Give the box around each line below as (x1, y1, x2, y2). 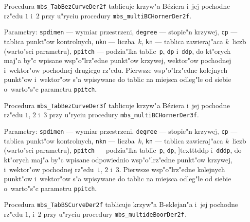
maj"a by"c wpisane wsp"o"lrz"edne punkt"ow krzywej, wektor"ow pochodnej (4, 55, 232, 65)
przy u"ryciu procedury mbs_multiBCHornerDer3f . (49, 110, 199, 120)
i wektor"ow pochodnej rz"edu (4, 164, 94, 174)
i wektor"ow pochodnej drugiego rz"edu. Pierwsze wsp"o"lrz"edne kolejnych (4, 64, 228, 75)
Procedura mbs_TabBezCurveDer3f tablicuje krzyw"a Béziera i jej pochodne (4, 100, 230, 110)
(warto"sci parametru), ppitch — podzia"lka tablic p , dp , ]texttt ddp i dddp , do (4, 145, 242, 155)
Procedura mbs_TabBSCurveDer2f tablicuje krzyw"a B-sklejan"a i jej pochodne (4, 199, 238, 209)
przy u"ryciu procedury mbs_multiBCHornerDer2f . (41, 10, 192, 20)
